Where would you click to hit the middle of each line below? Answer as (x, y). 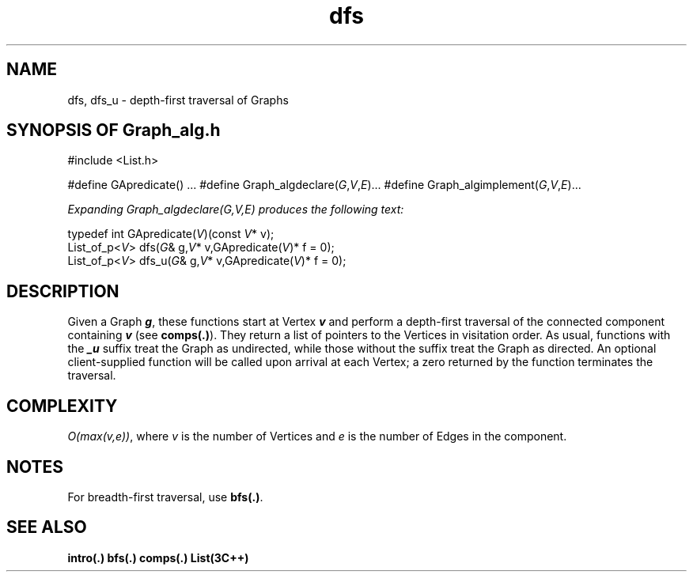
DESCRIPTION (63, 291)
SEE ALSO (47, 527)
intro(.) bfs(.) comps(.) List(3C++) (158, 557)
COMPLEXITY (62, 406)
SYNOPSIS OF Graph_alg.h (114, 130)
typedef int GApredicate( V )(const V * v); (171, 234)
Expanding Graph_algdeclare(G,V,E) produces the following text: (236, 210)
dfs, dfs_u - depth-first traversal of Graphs (178, 100)
